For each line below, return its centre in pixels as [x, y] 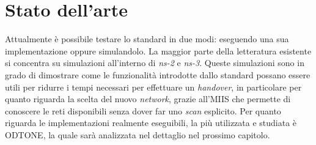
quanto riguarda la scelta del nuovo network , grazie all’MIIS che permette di [148, 99]
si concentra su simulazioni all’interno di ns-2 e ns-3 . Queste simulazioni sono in [155, 63]
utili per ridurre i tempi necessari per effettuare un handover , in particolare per [153, 87]
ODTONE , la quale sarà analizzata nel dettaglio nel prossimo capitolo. [138, 134]
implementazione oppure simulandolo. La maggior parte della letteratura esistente [158, 50]
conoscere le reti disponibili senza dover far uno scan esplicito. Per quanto [143, 110]
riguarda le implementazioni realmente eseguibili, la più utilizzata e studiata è [151, 123]
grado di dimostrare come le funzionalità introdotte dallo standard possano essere [158, 74]
